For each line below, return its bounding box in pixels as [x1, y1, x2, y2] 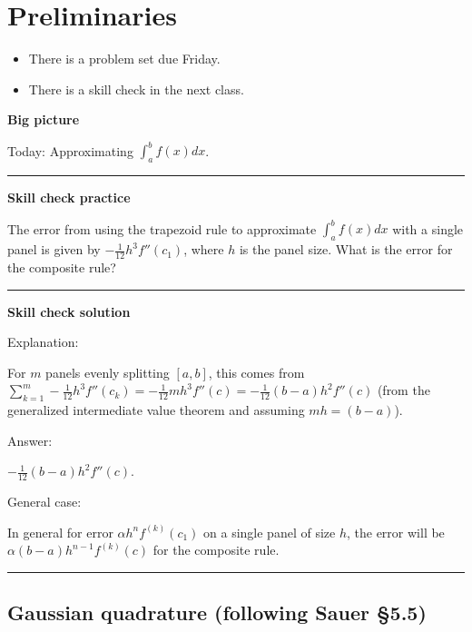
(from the [377, 380, 430, 400]
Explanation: [7, 332, 79, 351]
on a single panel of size [203, 522, 336, 541]
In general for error [7, 522, 113, 541]
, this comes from [208, 362, 305, 381]
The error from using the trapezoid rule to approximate [7, 219, 317, 238]
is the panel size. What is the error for [239, 240, 453, 259]
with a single [392, 219, 464, 238]
